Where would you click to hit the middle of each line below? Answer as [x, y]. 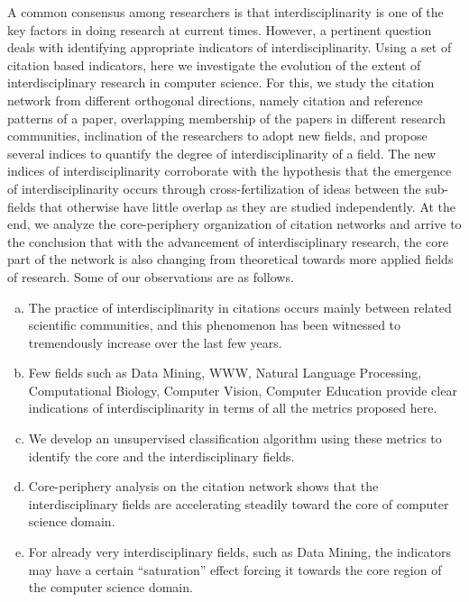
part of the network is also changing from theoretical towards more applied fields [230, 259]
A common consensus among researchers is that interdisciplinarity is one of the [225, 12]
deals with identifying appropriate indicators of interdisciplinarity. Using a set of [230, 47]
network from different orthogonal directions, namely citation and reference [215, 100]
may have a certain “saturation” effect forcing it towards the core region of [235, 569]
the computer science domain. [110, 587]
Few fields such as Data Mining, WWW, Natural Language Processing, [225, 373]
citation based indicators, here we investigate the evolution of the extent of [214, 64]
